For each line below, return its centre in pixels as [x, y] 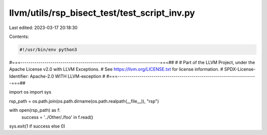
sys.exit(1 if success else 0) [37, 126]
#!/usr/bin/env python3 [48, 50]
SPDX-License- [240, 69]
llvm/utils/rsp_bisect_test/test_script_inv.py [102, 13]
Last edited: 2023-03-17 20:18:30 [43, 28]
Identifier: [19, 76]
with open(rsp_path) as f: [35, 110]
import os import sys [30, 92]
